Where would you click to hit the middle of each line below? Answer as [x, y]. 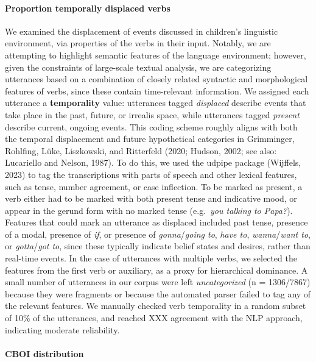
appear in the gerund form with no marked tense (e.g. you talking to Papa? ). [149, 210]
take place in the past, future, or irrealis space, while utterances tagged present [152, 114]
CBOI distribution [44, 353]
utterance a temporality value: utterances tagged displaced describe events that [156, 103]
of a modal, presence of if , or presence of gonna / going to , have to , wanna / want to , [158, 234]
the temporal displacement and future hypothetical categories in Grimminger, [150, 139]
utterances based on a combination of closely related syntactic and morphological [156, 79]
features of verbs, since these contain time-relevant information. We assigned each [157, 90]
